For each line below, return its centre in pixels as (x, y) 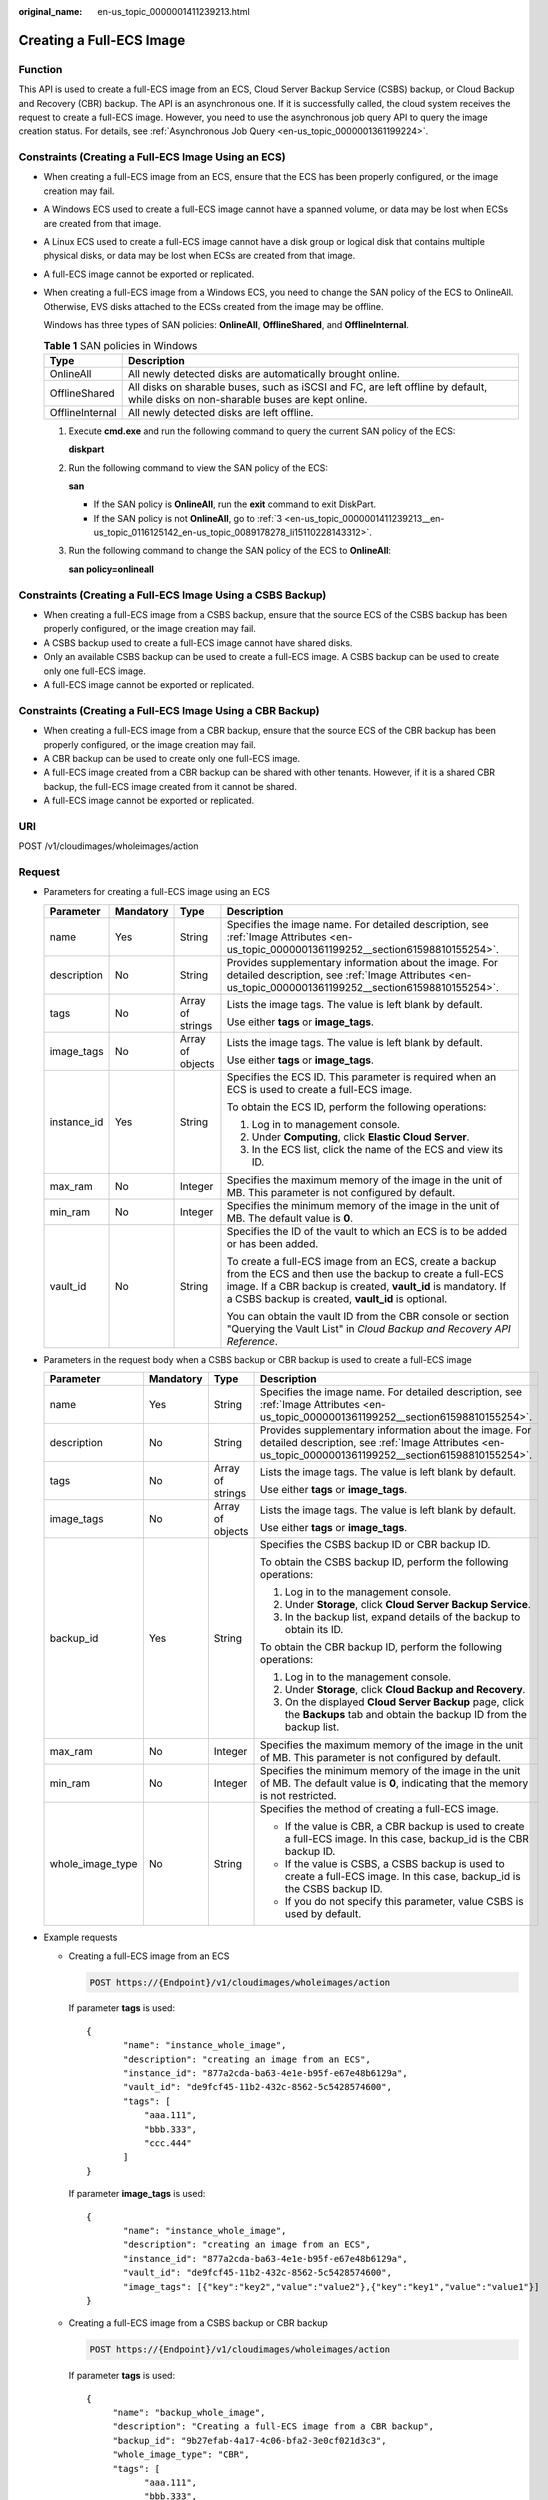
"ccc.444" (167, 2143)
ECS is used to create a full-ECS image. (319, 1089)
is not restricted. (298, 1796)
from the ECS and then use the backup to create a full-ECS (365, 1273)
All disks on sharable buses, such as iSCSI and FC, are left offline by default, (307, 387)
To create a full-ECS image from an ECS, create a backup (361, 1261)
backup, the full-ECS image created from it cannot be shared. (170, 786)
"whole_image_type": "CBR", (181, 2454)
